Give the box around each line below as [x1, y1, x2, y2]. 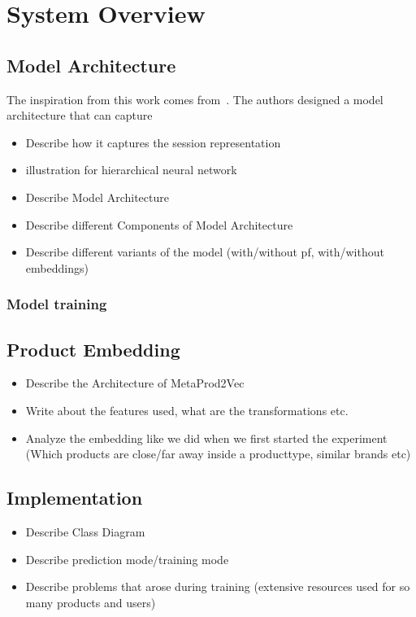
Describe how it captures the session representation [25, 133, 281, 151]
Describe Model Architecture [25, 188, 169, 205]
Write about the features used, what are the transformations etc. [25, 401, 349, 418]
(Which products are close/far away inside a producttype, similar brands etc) [25, 445, 411, 462]
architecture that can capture [6, 107, 153, 124]
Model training [6, 294, 107, 314]
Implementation [6, 485, 143, 510]
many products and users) [25, 593, 156, 610]
